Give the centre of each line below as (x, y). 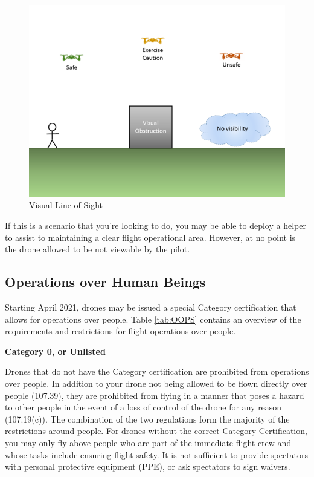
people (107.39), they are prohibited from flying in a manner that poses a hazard (155, 395)
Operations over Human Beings (105, 282)
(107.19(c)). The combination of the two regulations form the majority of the (147, 419)
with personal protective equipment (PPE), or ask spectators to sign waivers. (148, 466)
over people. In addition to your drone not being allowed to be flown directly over (156, 383)
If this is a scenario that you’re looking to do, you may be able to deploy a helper (155, 225)
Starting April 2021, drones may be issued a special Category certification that (151, 307)
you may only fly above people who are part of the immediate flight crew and (148, 442)
